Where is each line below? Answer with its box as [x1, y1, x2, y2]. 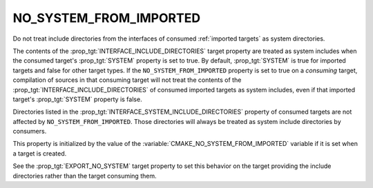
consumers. [12, 127, 47, 136]
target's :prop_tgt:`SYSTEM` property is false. [12, 95, 142, 103]
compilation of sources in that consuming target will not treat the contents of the [12, 76, 242, 84]
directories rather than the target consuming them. [12, 171, 157, 180]
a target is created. [12, 149, 67, 158]
